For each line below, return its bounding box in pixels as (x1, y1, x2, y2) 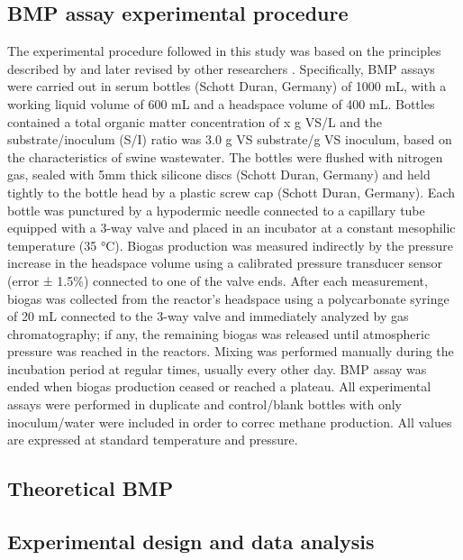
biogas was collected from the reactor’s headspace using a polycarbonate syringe (7, 289, 449, 308)
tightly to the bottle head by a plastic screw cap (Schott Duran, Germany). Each (7, 182, 455, 201)
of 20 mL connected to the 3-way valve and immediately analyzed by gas (7, 307, 409, 326)
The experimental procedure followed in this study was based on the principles (7, 41, 441, 60)
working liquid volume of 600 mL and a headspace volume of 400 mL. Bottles (7, 94, 435, 113)
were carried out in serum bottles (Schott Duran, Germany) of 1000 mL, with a (7, 77, 447, 96)
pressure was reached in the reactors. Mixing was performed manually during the (7, 342, 454, 361)
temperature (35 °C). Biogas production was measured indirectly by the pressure (7, 235, 453, 254)
